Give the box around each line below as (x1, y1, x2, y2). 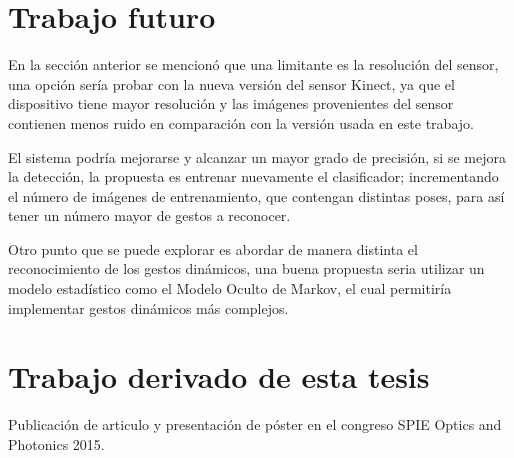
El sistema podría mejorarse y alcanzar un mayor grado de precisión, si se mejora (8, 146, 506, 167)
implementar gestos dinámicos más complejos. (8, 297, 289, 318)
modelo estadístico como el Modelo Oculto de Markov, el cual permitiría (8, 278, 452, 299)
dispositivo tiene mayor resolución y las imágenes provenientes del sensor (8, 93, 454, 114)
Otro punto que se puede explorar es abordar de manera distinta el (8, 238, 418, 259)
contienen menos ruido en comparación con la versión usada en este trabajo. (8, 112, 474, 133)
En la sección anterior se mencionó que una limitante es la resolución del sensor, (8, 54, 499, 75)
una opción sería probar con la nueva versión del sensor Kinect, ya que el (8, 73, 455, 94)
